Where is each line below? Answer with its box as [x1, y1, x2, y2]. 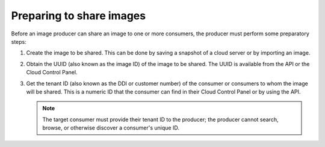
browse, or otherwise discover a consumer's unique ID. [42, 124, 180, 131]
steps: [11, 38, 26, 45]
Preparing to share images [11, 9, 146, 22]
